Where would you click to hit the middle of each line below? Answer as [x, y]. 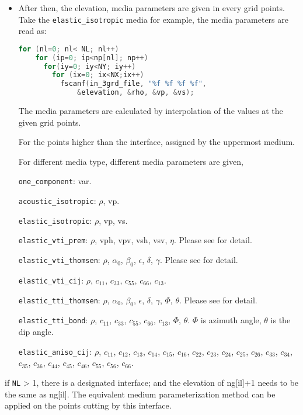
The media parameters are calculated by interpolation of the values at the [151, 111]
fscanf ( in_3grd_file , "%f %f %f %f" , [134, 84]
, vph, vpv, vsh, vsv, [131, 240]
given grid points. [50, 122]
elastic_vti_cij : [51, 280]
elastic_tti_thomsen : [59, 300]
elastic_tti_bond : [53, 320]
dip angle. [36, 331]
